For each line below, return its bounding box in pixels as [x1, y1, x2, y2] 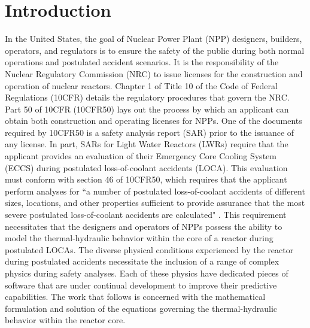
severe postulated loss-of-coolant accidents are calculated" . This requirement [5, 208, 287, 221]
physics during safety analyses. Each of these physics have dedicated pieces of [5, 267, 288, 279]
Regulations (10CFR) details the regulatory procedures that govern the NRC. [5, 91, 290, 104]
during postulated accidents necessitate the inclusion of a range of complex [5, 255, 279, 268]
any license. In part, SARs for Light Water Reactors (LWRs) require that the [5, 138, 288, 150]
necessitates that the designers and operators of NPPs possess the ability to [5, 220, 282, 232]
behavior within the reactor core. [5, 314, 126, 326]
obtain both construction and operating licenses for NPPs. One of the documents [5, 114, 302, 127]
